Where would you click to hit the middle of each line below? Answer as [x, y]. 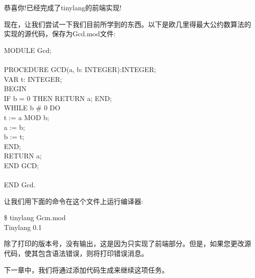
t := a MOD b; [26, 117]
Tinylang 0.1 [23, 227]
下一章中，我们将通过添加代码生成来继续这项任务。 [86, 269]
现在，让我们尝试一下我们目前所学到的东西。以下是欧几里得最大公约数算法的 [127, 24]
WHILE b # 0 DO [32, 108]
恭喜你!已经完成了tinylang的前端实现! [63, 7]
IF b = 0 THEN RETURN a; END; [58, 98]
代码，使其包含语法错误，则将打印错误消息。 [76, 253]
